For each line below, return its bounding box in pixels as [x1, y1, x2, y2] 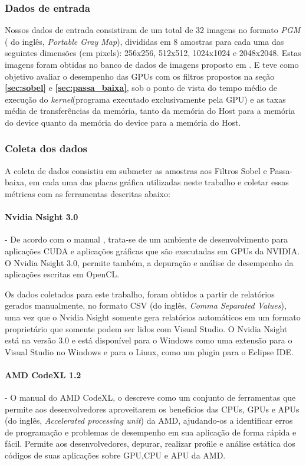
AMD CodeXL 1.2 [5, 368, 81, 381]
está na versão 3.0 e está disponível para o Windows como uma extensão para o [5, 334, 292, 346]
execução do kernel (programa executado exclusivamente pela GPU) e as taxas [5, 93, 286, 105]
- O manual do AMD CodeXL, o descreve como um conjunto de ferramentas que [5, 391, 296, 404]
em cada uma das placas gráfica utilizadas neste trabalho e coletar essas [29, 176, 289, 188]
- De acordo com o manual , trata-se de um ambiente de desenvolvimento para [5, 233, 288, 245]
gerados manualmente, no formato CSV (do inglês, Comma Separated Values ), [5, 299, 287, 312]
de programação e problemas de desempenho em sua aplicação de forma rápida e [5, 425, 297, 438]
